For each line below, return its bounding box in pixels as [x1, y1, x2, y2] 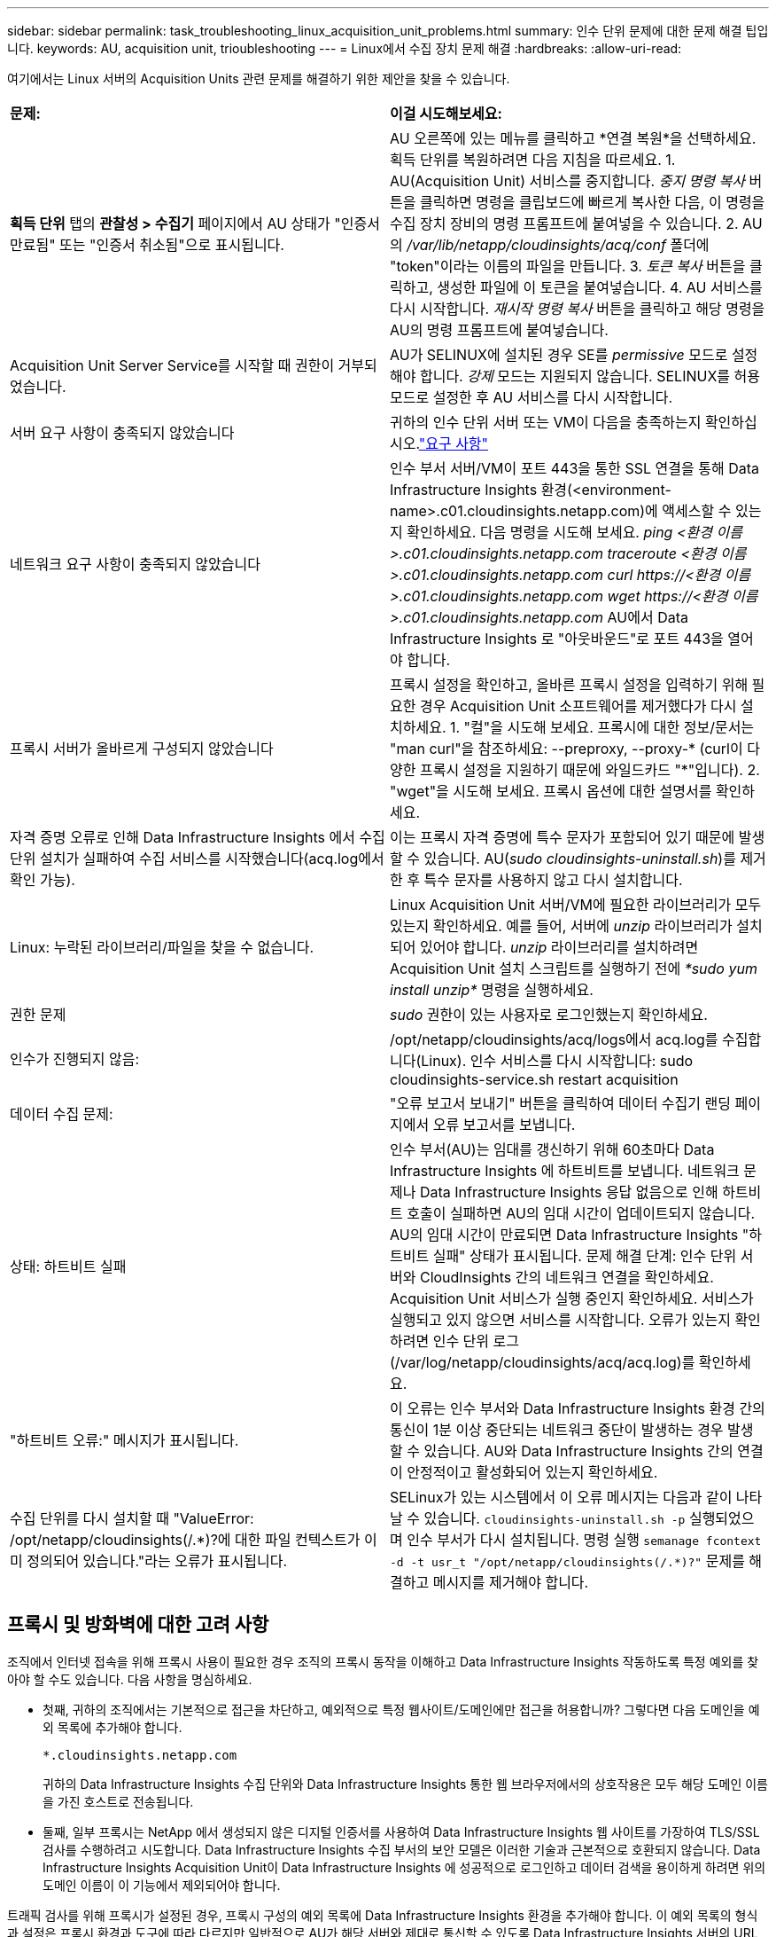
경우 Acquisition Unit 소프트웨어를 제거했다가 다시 [419, 697, 737, 715]
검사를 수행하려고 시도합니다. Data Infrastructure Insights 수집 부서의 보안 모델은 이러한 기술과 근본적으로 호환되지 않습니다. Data [43, 1841, 761, 1857]
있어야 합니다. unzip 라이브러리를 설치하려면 [419, 938, 699, 956]
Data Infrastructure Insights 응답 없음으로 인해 [419, 1183, 718, 1201]
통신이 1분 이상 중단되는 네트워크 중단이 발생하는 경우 [390, 1421, 724, 1439]
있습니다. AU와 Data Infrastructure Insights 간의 [423, 1442, 733, 1460]
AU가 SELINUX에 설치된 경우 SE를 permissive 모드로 [390, 346, 728, 364]
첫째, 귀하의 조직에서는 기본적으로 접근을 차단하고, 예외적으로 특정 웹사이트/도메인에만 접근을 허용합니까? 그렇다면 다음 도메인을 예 [43, 1701, 760, 1717]
